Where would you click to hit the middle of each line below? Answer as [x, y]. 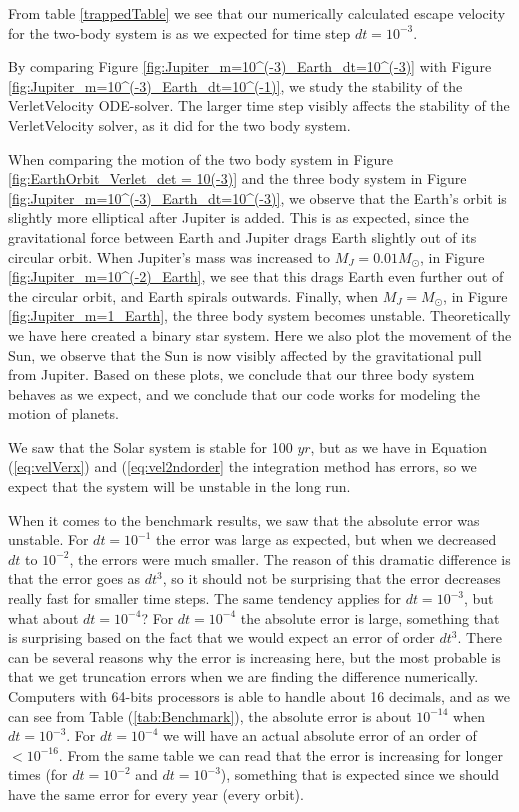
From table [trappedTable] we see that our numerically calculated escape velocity [257, 13]
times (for [38, 774]
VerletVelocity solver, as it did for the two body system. [179, 124]
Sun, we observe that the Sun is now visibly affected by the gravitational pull [245, 354]
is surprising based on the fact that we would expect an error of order [221, 637]
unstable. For [48, 539]
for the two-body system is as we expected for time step [179, 32]
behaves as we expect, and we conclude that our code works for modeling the [244, 393]
